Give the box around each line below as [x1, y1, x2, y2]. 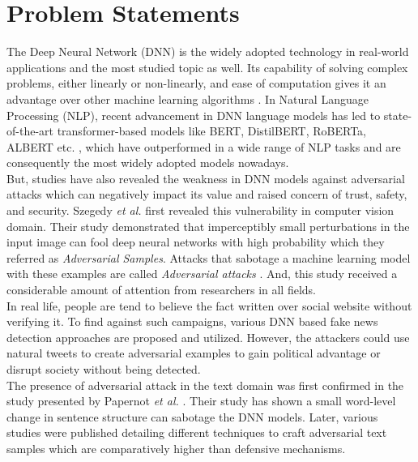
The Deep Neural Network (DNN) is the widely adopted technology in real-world [6, 43, 409, 60]
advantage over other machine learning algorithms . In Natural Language [6, 90, 369, 107]
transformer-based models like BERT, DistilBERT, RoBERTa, [57, 122, 366, 139]
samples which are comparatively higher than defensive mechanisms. [6, 439, 346, 456]
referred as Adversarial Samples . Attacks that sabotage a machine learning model [6, 249, 411, 266]
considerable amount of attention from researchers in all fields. [6, 281, 317, 298]
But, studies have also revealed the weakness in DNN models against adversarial [6, 169, 405, 186]
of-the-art [6, 122, 53, 139]
